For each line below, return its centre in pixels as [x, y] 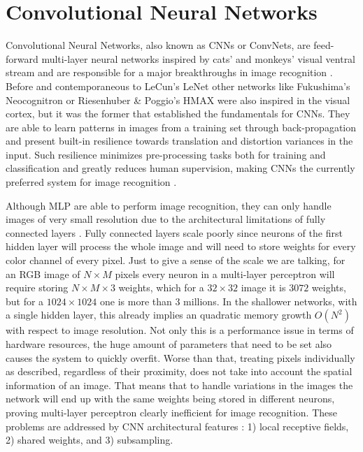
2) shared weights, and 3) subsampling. [90, 440]
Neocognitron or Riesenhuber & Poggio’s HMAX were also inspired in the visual [178, 100]
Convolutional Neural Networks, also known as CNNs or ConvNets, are [158, 45]
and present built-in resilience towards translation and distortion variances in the [179, 141]
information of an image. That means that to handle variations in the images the [179, 385]
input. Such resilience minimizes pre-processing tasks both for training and [166, 154]
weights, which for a [161, 287]
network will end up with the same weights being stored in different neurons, [170, 399]
